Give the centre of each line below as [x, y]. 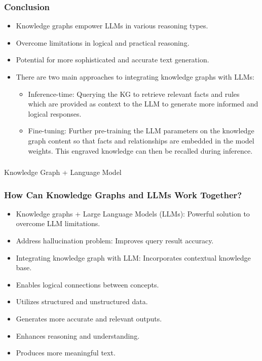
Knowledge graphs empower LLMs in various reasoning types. [112, 26]
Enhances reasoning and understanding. [78, 335]
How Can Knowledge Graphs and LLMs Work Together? [123, 194]
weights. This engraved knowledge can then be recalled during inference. [140, 150]
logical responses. [55, 113]
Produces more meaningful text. [66, 353]
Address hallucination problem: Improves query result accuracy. [115, 241]
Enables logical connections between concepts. [87, 284]
